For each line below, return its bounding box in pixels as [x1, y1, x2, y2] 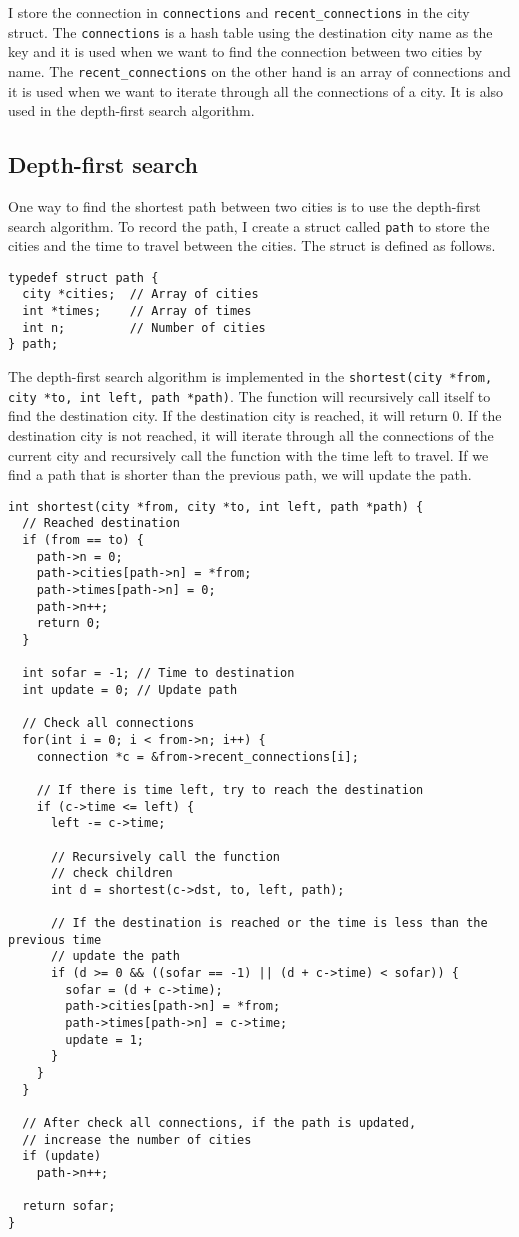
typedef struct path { [8, 270, 159, 285]
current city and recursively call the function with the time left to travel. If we [8, 444, 489, 465]
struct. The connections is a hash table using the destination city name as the [8, 21, 493, 42]
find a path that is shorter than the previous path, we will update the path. [8, 464, 472, 485]
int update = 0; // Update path [22, 682, 238, 697]
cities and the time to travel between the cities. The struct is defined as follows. [8, 235, 496, 256]
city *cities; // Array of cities [22, 287, 259, 302]
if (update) [22, 1149, 102, 1164]
